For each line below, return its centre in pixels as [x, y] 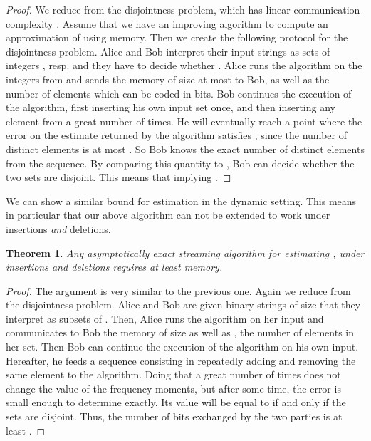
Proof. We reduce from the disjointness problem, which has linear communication [183, 9]
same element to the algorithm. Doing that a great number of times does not [173, 374]
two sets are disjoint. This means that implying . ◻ [119, 177]
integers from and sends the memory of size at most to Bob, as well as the [168, 79]
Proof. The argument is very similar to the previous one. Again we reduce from [178, 290]
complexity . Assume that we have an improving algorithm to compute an [167, 23]
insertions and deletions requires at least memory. [114, 267]
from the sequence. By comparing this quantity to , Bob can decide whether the [180, 163]
